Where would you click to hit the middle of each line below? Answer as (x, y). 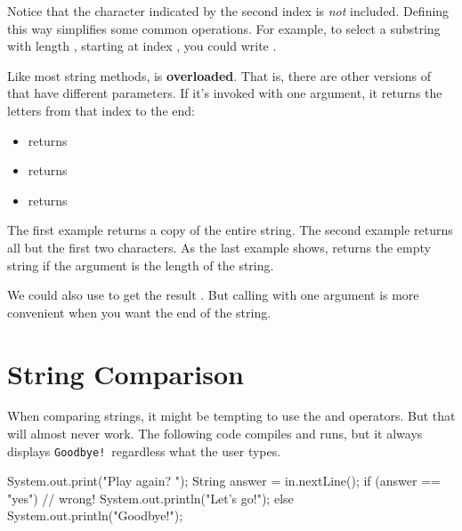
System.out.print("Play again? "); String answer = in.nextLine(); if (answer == (224, 481)
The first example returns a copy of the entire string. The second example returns (230, 230)
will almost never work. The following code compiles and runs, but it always (215, 434)
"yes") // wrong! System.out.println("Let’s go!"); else (150, 498)
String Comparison (126, 373)
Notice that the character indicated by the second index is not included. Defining (228, 11)
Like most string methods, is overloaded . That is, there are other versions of (219, 75)
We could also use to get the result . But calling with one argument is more (213, 295)
